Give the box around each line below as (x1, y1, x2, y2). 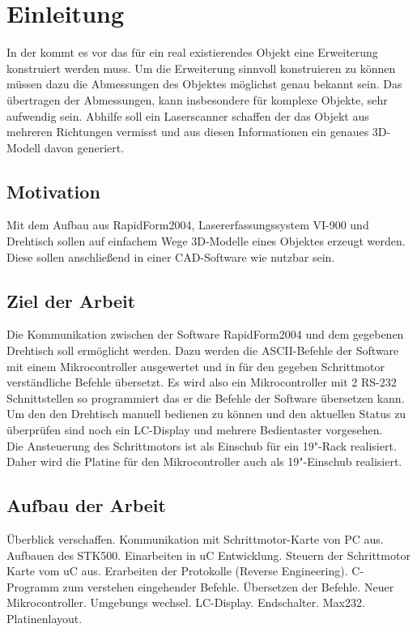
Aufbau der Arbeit (6, 493, 166, 518)
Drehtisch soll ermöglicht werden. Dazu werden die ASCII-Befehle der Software (6, 342, 399, 359)
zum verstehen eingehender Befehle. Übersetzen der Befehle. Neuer (62, 578, 394, 595)
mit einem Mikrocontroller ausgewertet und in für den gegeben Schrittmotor (6, 357, 385, 374)
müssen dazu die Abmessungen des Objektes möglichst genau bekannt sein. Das (6, 75, 402, 92)
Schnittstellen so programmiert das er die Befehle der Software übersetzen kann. (6, 389, 405, 406)
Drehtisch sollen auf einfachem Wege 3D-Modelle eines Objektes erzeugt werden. (6, 233, 406, 250)
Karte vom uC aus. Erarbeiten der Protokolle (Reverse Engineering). (6, 562, 348, 579)
